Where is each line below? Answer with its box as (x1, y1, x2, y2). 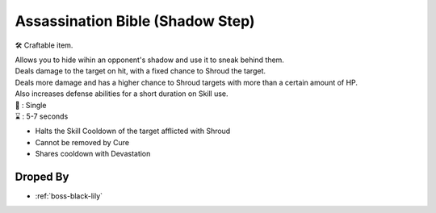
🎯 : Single (15, 100, 47, 110)
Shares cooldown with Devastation (35, 149, 151, 159)
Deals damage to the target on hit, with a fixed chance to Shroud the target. (15, 66, 266, 76)
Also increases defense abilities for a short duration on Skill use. (15, 89, 229, 98)
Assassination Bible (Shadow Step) (15, 12, 255, 30)
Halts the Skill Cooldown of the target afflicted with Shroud (35, 126, 231, 136)
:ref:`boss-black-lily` (35, 190, 103, 201)
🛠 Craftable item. (15, 40, 73, 50)
